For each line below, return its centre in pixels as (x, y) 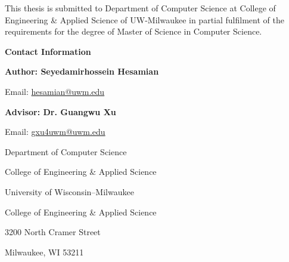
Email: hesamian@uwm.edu (55, 91)
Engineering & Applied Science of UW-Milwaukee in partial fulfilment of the (144, 19)
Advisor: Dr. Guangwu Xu (60, 111)
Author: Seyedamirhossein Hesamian (82, 71)
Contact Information (48, 51)
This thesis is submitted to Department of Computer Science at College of (140, 8)
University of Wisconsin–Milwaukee (69, 191)
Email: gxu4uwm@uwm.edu (55, 132)
